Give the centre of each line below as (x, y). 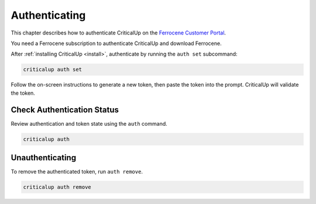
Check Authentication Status (65, 110)
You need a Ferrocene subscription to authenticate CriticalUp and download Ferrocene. (116, 43)
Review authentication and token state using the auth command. (89, 123)
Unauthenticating (43, 158)
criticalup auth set (52, 70)
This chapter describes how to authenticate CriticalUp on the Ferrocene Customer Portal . (118, 33)
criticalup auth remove (57, 187)
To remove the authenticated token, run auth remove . (77, 172)
